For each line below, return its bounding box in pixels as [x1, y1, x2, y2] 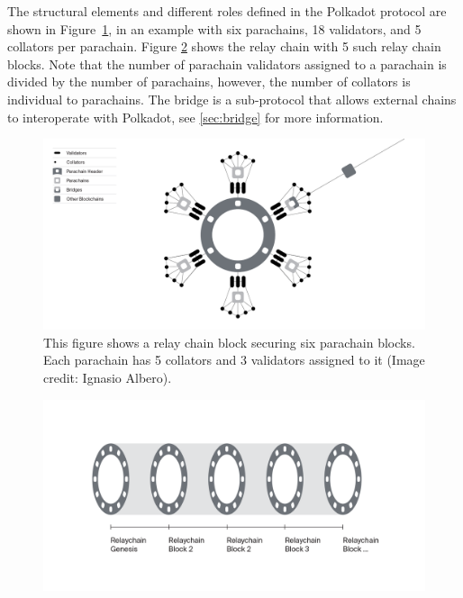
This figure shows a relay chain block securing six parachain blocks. [43, 332, 415, 351]
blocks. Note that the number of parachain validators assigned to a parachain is [7, 54, 447, 73]
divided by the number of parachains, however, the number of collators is [7, 72, 411, 91]
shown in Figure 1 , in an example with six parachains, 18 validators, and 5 [7, 19, 422, 38]
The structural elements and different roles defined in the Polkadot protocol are [7, 2, 447, 20]
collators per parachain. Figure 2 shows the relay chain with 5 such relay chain [7, 37, 441, 56]
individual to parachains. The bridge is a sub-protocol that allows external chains [7, 89, 457, 108]
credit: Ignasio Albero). [43, 367, 172, 386]
